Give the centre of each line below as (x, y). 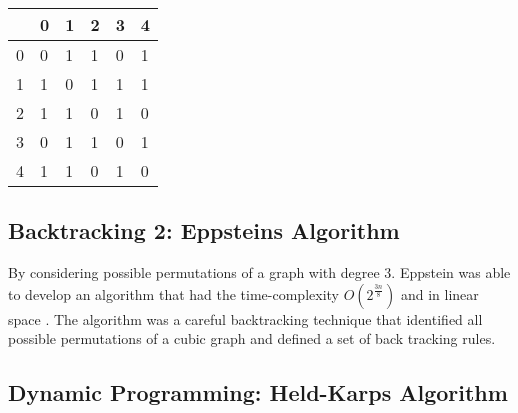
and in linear (439, 293)
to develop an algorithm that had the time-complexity (173, 293)
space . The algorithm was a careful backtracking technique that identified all (245, 318)
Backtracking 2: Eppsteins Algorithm (204, 230)
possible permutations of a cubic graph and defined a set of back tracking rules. (252, 338)
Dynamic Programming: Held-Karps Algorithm (258, 392)
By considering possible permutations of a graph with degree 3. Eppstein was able (259, 272)
